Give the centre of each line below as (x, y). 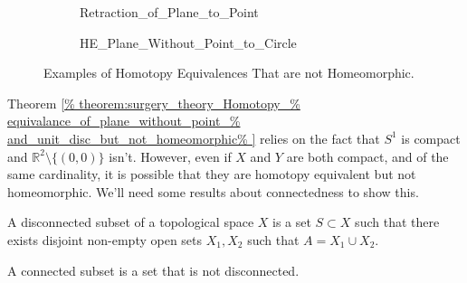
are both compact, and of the (367, 156)
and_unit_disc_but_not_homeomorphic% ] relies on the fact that (194, 138)
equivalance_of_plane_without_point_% (124, 121)
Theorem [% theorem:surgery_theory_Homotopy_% (154, 103)
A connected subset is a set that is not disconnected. (153, 270)
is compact (431, 138)
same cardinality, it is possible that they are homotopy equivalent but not (212, 174)
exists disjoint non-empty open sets (105, 239)
